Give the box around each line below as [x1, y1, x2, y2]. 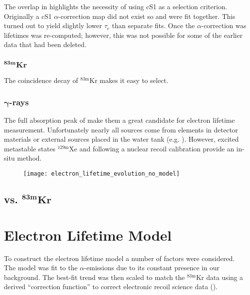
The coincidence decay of [4, 75, 78, 85]
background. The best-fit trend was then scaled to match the [4, 272, 185, 282]
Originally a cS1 [4, 11, 52, 21]
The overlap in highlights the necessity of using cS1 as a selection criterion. [4, 1, 227, 11]
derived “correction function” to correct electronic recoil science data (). [4, 281, 218, 292]
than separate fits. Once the [112, 20, 195, 31]
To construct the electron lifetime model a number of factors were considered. [4, 253, 235, 263]
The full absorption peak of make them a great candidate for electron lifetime [4, 115, 235, 125]
